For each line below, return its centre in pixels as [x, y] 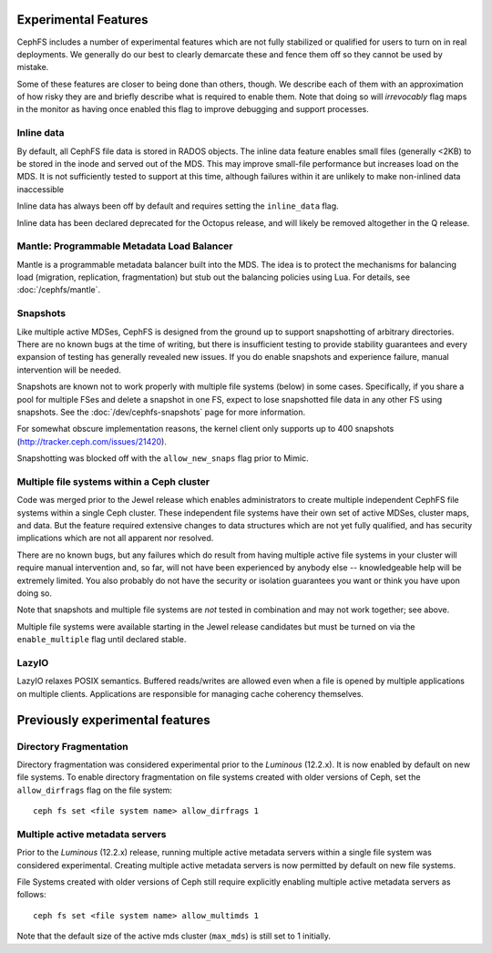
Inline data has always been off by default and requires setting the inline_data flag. [178, 206]
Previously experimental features [113, 720]
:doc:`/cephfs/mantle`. [58, 290]
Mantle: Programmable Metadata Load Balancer [125, 246]
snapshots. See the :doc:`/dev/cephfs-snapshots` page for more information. [161, 412]
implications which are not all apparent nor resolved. [115, 538]
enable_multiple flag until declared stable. [102, 640]
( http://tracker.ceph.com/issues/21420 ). [92, 441]
